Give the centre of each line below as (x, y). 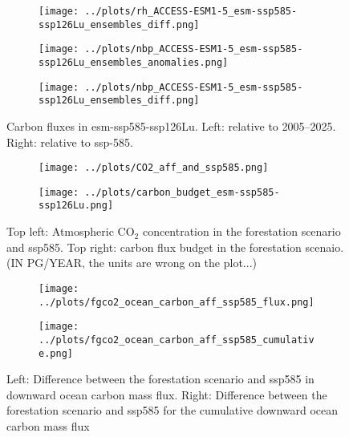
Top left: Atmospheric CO (71, 231)
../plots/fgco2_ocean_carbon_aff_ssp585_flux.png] (177, 302)
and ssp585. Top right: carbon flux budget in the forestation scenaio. (175, 247)
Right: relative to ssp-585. (70, 142)
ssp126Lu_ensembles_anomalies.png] (134, 62)
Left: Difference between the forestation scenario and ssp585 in (160, 379)
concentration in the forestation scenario (241, 231)
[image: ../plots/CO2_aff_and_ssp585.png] (154, 168)
